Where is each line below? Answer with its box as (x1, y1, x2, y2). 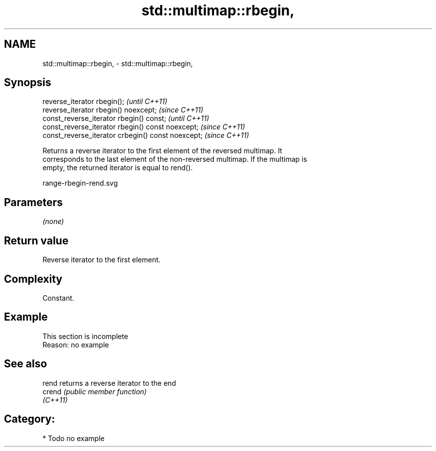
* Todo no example (42, 434, 105, 443)
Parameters (4, 196, 63, 209)
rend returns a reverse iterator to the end (42, 378, 176, 387)
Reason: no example (42, 340, 109, 349)
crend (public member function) (42, 387, 147, 396)
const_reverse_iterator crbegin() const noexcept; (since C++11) (42, 131, 249, 140)
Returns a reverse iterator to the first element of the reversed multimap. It (42, 146, 282, 155)
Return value (4, 234, 69, 247)
